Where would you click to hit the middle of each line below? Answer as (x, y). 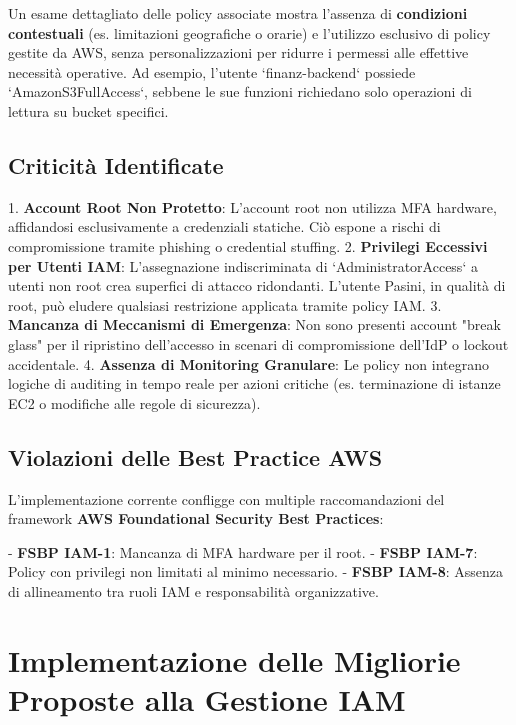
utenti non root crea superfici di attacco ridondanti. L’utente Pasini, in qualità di (257, 285)
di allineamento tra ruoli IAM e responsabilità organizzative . (193, 590)
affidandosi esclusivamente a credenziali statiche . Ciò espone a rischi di (224, 226)
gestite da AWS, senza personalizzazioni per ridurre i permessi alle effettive (238, 52)
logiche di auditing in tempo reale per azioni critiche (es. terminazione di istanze (254, 383)
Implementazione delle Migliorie (234, 659)
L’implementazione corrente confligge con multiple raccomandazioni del (226, 498)
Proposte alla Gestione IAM (207, 698)
